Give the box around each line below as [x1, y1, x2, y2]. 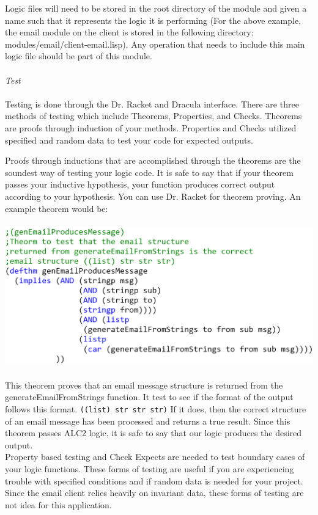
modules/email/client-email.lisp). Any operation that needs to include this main [5, 37, 305, 50]
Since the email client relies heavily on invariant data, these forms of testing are [5, 486, 304, 499]
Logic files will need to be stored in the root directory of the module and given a [5, 2, 307, 14]
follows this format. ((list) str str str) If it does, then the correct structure [5, 402, 306, 415]
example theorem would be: [5, 202, 108, 214]
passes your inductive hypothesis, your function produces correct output [5, 178, 275, 191]
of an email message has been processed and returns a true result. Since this [5, 414, 290, 427]
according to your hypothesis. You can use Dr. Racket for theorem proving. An [5, 189, 301, 202]
